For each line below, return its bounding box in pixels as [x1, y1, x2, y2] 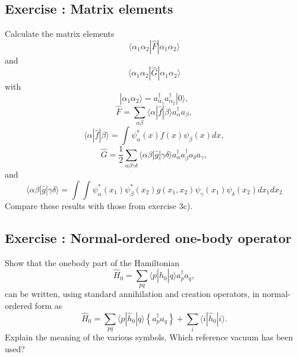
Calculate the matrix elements [5, 27, 115, 40]
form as [34, 299, 62, 312]
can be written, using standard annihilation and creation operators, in [5, 288, 260, 300]
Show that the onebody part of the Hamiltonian [5, 256, 180, 268]
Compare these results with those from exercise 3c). [5, 199, 193, 211]
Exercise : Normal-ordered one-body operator [5, 228, 291, 247]
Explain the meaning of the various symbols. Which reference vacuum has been [5, 331, 293, 343]
